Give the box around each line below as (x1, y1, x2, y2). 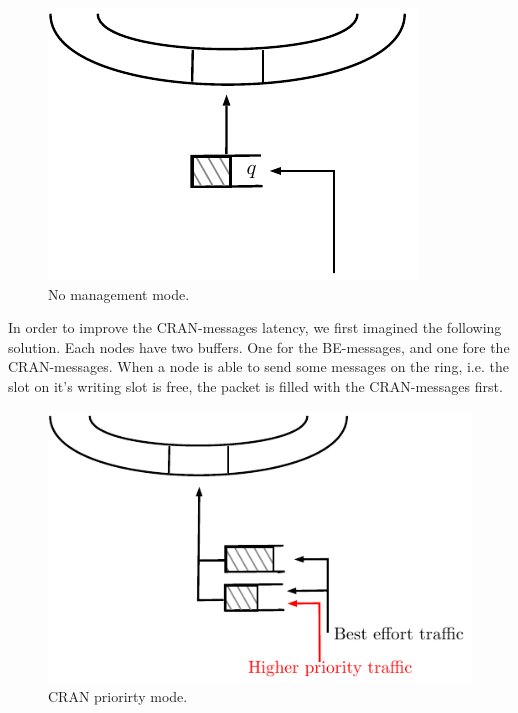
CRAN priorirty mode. (48, 685, 188, 706)
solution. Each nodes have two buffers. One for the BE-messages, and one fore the (8, 336, 510, 357)
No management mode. (48, 283, 190, 304)
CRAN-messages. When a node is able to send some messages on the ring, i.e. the (8, 356, 509, 377)
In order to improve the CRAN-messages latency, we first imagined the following (8, 317, 502, 338)
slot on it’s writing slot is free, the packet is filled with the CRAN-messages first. (8, 375, 503, 396)
